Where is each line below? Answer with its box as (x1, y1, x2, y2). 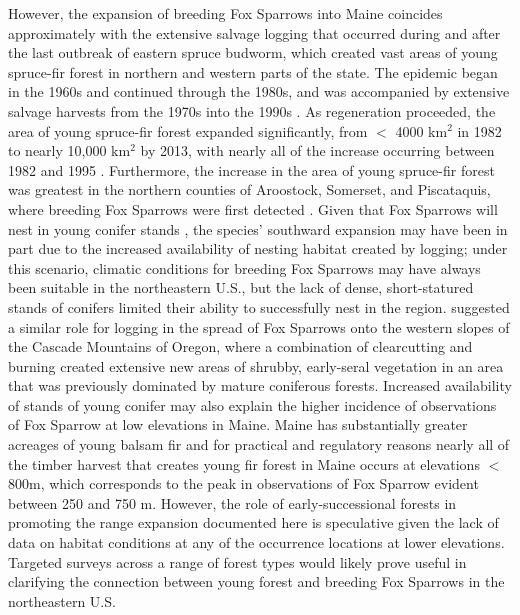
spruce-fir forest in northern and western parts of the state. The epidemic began (8, 61, 498, 82)
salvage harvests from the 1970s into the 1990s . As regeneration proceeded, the (8, 100, 496, 121)
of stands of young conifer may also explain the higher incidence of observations (8, 394, 497, 415)
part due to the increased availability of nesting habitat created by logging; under (8, 238, 508, 259)
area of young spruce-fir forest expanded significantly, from (8, 120, 368, 141)
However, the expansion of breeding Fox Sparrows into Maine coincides (8, 3, 443, 23)
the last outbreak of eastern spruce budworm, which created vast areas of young (8, 42, 498, 63)
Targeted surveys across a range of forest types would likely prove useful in (8, 551, 467, 572)
